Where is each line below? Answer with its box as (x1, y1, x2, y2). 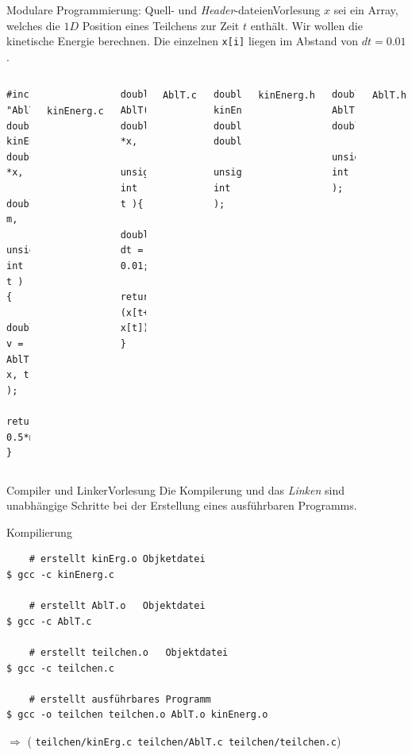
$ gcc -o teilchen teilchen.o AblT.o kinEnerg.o (6, 709, 268, 721)
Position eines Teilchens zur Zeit (82, 17, 240, 33)
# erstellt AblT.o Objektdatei (29, 600, 206, 612)
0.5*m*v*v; (6, 431, 64, 443)
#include (6, 89, 52, 101)
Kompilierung (6, 523, 72, 540)
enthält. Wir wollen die (250, 17, 363, 33)
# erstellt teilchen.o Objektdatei (29, 647, 229, 659)
